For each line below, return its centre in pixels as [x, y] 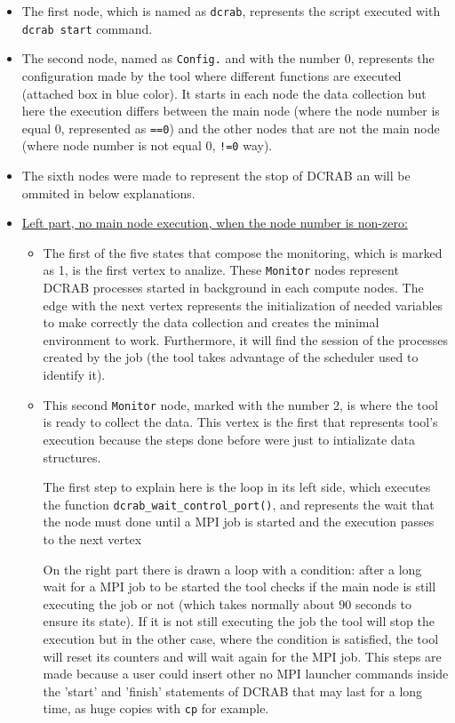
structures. [72, 457]
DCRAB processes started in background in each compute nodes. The [233, 288]
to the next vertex [92, 538]
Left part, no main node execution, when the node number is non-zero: [215, 223]
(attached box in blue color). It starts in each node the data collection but [224, 93]
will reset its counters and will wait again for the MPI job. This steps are [242, 656]
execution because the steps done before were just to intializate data [229, 439]
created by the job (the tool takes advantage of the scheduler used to [231, 357]
